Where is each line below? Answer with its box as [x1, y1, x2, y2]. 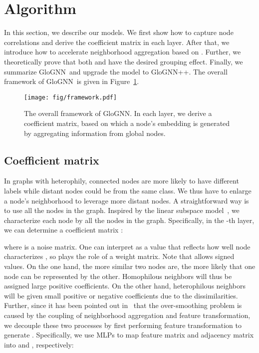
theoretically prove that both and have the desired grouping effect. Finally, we [4, 56, 243, 66]
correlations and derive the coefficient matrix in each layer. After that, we [4, 36, 230, 47]
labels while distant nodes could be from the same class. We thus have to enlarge [4, 185, 252, 195]
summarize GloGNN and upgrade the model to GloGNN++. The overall [4, 66, 228, 76]
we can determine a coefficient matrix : [4, 224, 123, 235]
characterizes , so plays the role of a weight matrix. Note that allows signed [4, 251, 235, 261]
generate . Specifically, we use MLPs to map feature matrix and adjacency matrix [4, 329, 254, 340]
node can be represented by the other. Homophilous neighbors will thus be [4, 270, 232, 281]
